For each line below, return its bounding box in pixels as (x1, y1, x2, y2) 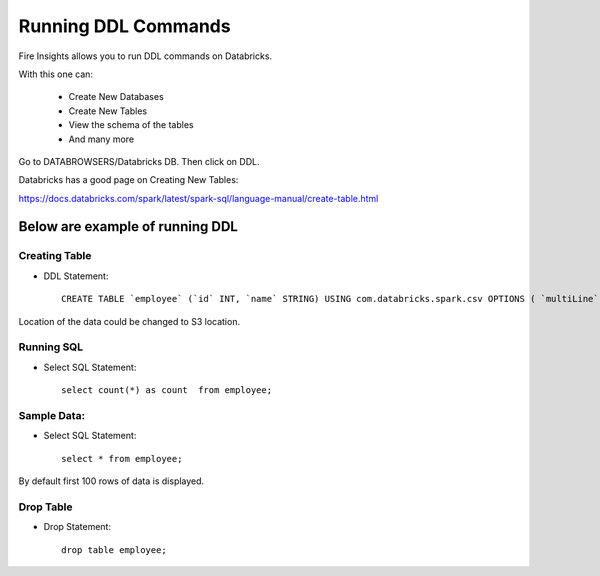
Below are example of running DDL (18, 218, 239, 235)
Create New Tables (68, 105, 148, 117)
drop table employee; (61, 544, 167, 555)
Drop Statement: (43, 521, 112, 533)
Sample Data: (18, 408, 85, 422)
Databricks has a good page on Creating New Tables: (18, 174, 239, 186)
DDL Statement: (43, 270, 109, 282)
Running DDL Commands (18, 15, 231, 37)
